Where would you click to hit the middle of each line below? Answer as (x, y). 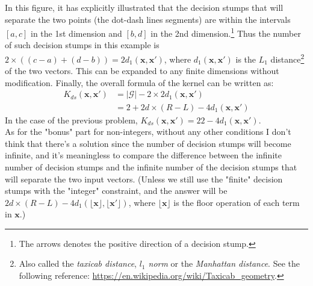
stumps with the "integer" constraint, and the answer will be (116, 191)
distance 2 (287, 58)
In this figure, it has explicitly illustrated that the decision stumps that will (144, 7)
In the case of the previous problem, (71, 120)
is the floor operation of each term (237, 202)
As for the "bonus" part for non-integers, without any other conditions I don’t (148, 132)
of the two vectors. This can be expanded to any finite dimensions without (142, 71)
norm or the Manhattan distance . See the (224, 263)
